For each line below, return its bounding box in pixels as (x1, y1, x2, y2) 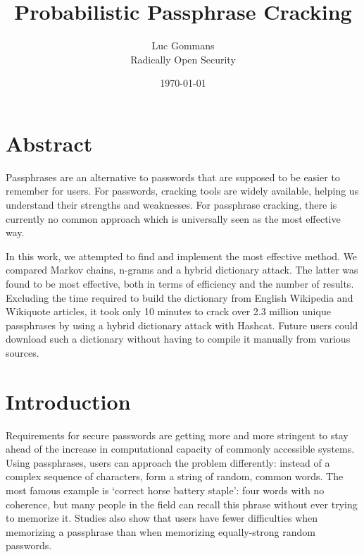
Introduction (6, 386, 131, 415)
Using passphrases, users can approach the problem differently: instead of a (6, 455, 330, 470)
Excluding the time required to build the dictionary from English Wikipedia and (6, 290, 353, 305)
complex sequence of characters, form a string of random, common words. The (6, 469, 344, 484)
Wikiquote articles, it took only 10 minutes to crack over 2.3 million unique (6, 304, 331, 319)
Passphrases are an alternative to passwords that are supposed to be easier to (6, 169, 340, 184)
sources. (6, 345, 39, 360)
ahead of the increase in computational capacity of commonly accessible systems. (6, 441, 355, 456)
